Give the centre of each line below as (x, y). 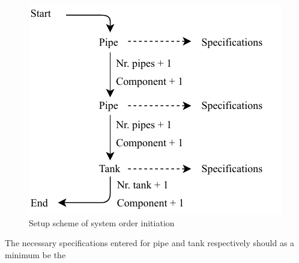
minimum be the (35, 254)
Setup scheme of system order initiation (102, 222)
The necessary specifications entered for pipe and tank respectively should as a (150, 243)
